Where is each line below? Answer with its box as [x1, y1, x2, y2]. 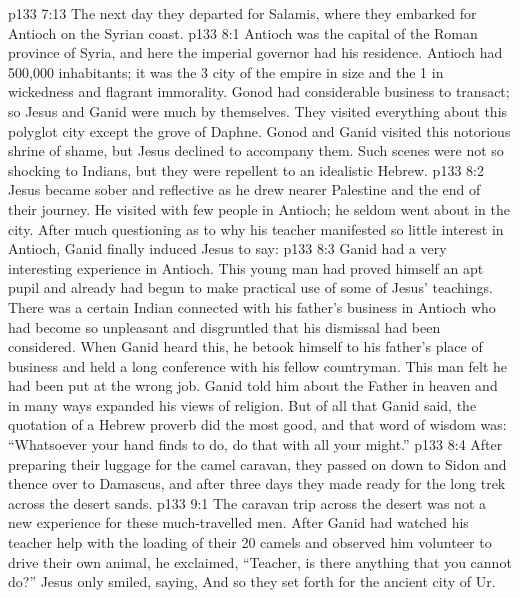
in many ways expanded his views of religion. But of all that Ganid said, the [8, 394, 477, 415]
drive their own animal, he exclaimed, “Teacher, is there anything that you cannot [8, 551, 512, 572]
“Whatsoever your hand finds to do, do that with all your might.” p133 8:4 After [8, 434, 503, 455]
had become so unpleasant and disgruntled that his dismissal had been [8, 316, 441, 337]
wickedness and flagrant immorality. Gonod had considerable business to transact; [8, 81, 510, 102]
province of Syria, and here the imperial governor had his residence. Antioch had [8, 42, 503, 63]
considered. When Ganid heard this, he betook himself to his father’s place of [8, 336, 483, 357]
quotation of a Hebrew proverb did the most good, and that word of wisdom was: [8, 414, 507, 435]
